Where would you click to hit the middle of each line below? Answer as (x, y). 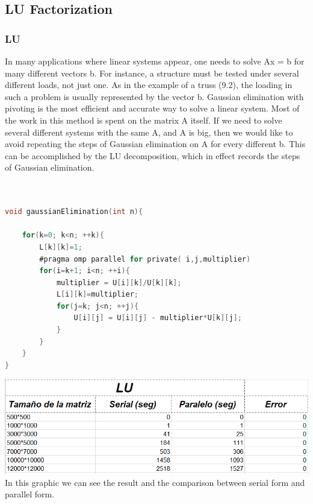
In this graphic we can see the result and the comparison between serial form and (155, 482)
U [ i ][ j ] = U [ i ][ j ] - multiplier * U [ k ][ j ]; (158, 318)
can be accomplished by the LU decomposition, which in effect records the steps (153, 155)
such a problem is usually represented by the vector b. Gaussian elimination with (154, 96)
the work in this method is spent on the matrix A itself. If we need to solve (144, 120)
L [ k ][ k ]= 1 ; (61, 247)
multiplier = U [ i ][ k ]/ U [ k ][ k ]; (119, 282)
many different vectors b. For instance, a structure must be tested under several (152, 73)
